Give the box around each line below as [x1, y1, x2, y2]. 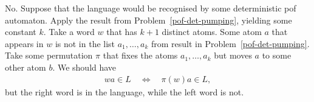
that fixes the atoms [103, 49, 178, 62]
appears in [5, 37, 44, 49]
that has [106, 25, 137, 38]
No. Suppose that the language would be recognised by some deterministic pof [5, 2, 296, 14]
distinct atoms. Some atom [162, 25, 262, 38]
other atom [5, 60, 46, 73]
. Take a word [43, 25, 95, 38]
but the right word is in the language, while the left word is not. [5, 85, 244, 98]
